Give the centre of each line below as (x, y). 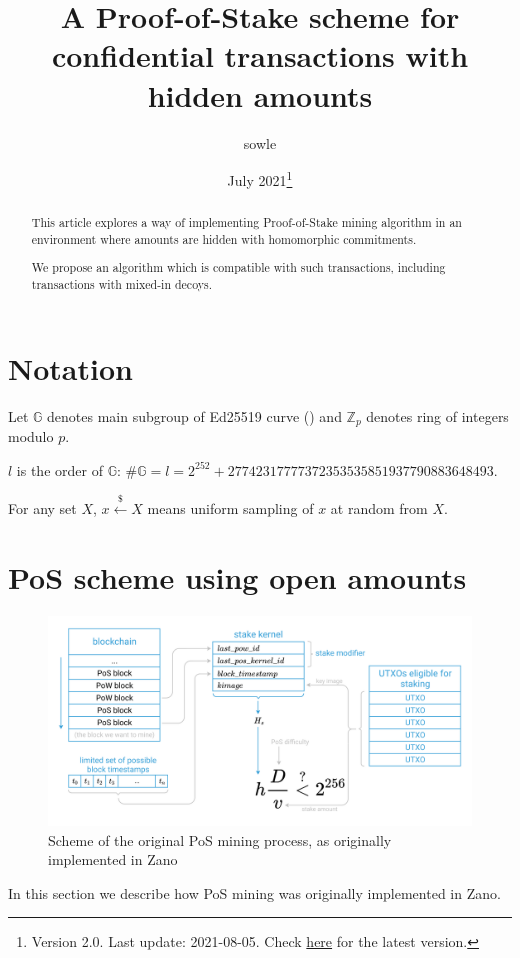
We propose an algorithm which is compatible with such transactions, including (238, 267)
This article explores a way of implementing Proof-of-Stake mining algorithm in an (246, 222)
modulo (31, 436)
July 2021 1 (260, 178)
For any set (42, 508)
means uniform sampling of (230, 508)
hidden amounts (260, 94)
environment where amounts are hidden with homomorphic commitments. (224, 238)
